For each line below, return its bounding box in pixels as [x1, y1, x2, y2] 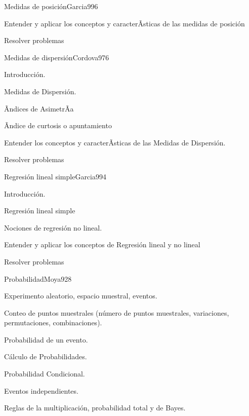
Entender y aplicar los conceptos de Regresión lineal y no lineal [4, 239, 200, 250]
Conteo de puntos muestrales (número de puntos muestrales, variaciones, [4, 307, 229, 318]
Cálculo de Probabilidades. [4, 351, 87, 362]
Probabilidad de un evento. [4, 334, 88, 345]
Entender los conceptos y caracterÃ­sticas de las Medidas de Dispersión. [4, 137, 226, 147]
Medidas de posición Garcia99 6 [4, 1, 98, 11]
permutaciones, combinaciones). [4, 317, 102, 328]
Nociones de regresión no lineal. [4, 222, 102, 233]
